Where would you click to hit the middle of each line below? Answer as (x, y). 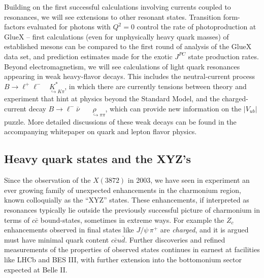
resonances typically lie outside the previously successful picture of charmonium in (132, 209)
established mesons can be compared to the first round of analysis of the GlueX (128, 46)
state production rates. (223, 56)
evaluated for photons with (69, 27)
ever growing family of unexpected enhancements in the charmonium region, (123, 190)
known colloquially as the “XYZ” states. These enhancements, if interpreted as (127, 200)
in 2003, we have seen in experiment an (189, 180)
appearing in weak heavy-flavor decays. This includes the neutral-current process (130, 76)
